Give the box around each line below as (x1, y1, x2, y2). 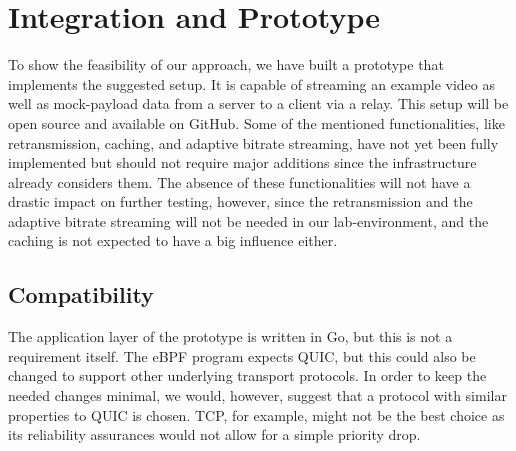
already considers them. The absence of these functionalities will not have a (8, 171, 471, 192)
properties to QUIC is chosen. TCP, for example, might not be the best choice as (8, 404, 505, 425)
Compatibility (8, 279, 154, 310)
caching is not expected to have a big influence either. (8, 230, 338, 251)
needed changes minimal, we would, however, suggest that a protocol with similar (8, 385, 507, 406)
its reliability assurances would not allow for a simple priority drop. (8, 424, 421, 445)
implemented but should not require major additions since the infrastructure (8, 152, 477, 173)
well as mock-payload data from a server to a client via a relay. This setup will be (8, 93, 509, 114)
